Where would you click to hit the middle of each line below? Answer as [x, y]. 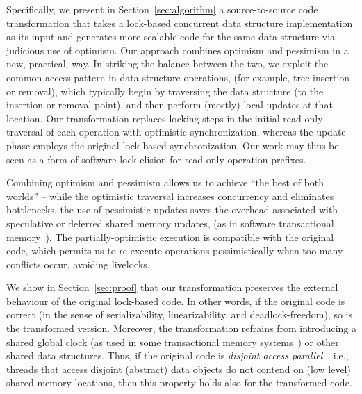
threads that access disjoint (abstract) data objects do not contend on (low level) [179, 369]
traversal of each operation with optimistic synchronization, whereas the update [176, 132]
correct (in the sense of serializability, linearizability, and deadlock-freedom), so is [179, 314]
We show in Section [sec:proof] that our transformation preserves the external [172, 287]
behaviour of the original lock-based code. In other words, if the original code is [176, 301]
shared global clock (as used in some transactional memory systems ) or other [173, 342]
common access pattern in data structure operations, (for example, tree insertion [178, 77]
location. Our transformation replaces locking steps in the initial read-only [165, 118]
